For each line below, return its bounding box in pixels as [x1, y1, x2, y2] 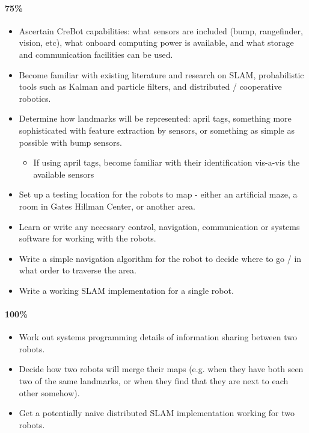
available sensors [33, 167, 94, 180]
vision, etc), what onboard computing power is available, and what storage [19, 36, 294, 49]
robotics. [19, 92, 51, 104]
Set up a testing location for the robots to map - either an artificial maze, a [19, 188, 298, 201]
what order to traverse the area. [19, 264, 136, 276]
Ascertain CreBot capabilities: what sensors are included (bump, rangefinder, [19, 24, 303, 37]
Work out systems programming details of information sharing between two [19, 331, 297, 343]
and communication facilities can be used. [19, 48, 173, 60]
